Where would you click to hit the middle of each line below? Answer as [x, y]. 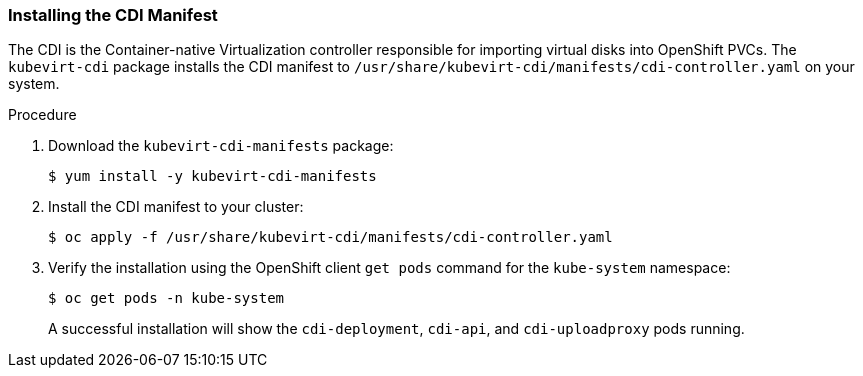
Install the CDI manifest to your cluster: [176, 207]
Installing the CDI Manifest [113, 15]
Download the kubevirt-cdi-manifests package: [221, 146]
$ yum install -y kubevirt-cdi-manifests [212, 176]
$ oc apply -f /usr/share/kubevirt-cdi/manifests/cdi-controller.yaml [330, 237]
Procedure [42, 115]
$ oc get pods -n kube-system [166, 298]
